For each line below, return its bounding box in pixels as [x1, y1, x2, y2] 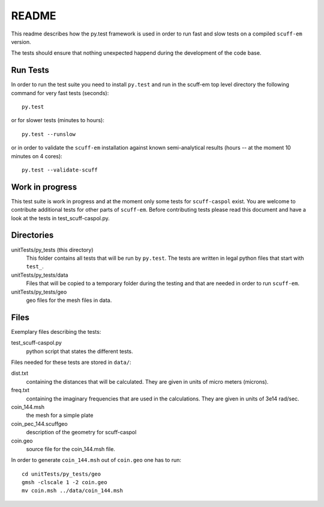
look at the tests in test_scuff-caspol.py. [11, 214, 110, 222]
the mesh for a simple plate [26, 412, 94, 419]
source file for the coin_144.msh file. [26, 445, 115, 452]
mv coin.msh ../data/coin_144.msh [22, 487, 123, 494]
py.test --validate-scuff [22, 166, 98, 173]
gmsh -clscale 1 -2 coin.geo [22, 479, 107, 486]
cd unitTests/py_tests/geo [22, 470, 101, 478]
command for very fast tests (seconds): [11, 89, 109, 96]
